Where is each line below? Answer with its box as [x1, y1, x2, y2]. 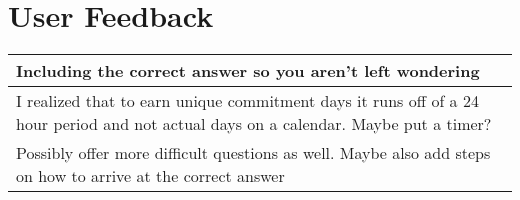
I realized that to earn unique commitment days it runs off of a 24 [16, 89, 479, 113]
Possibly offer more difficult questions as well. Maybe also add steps [16, 141, 491, 165]
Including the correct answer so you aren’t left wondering [16, 59, 480, 83]
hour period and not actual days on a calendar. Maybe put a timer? [16, 112, 492, 136]
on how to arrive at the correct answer [16, 164, 285, 188]
